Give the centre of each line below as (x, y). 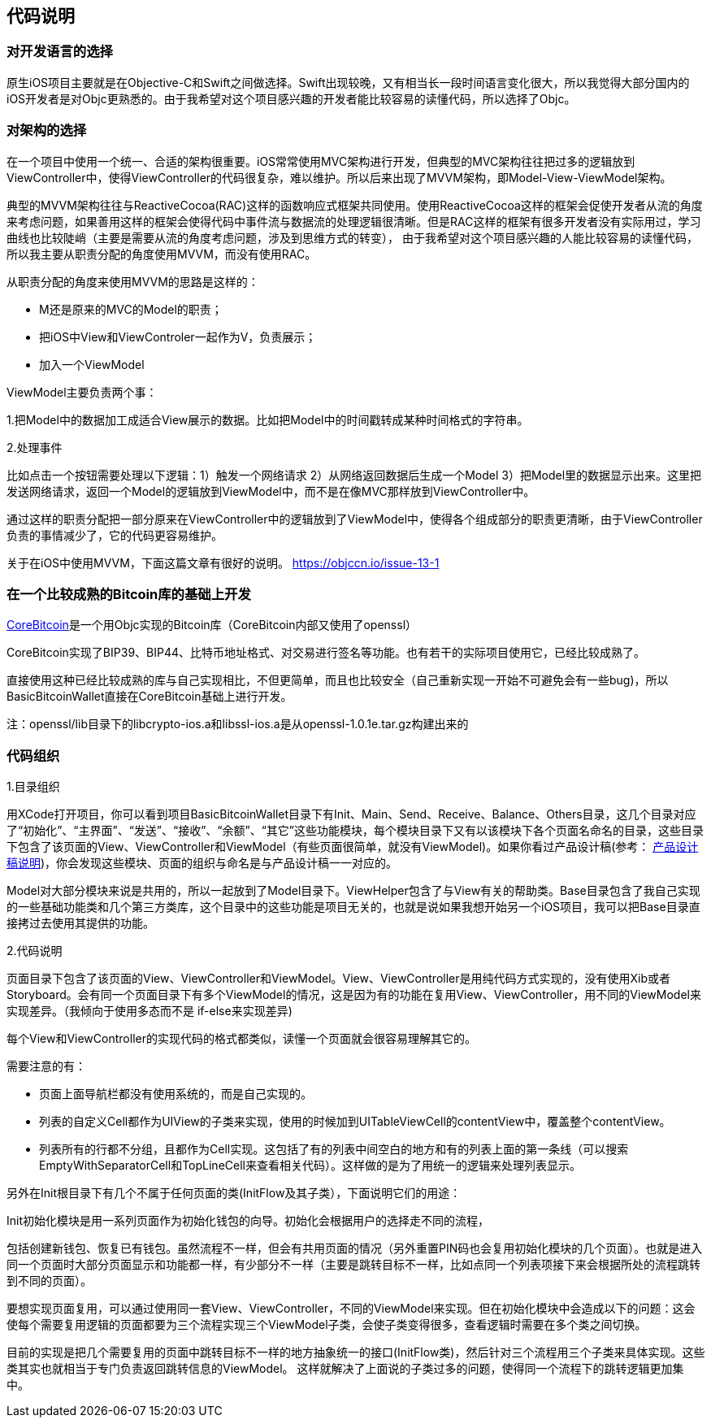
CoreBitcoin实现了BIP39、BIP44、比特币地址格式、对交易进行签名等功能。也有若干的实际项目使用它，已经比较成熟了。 (326, 653)
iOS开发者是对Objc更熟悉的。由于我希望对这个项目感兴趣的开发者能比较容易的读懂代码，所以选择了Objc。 (291, 98)
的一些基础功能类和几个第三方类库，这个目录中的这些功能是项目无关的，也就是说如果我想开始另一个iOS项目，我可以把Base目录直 (353, 907)
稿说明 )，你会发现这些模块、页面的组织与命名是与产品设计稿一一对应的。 (202, 863)
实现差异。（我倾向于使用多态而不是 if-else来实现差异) (150, 1011)
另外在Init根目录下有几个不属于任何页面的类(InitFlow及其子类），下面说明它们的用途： (234, 1193)
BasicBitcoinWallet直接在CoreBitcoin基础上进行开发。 (150, 697)
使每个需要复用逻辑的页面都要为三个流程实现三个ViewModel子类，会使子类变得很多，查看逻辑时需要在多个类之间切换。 (327, 1325)
